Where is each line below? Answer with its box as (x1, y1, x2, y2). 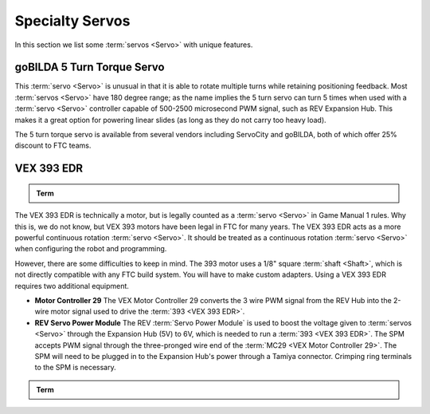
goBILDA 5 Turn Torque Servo (14, 61, 165, 74)
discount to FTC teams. (14, 140, 92, 151)
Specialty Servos (14, 12, 131, 30)
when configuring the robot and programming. (14, 244, 167, 254)
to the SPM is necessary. (34, 363, 116, 373)
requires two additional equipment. (14, 281, 129, 290)
